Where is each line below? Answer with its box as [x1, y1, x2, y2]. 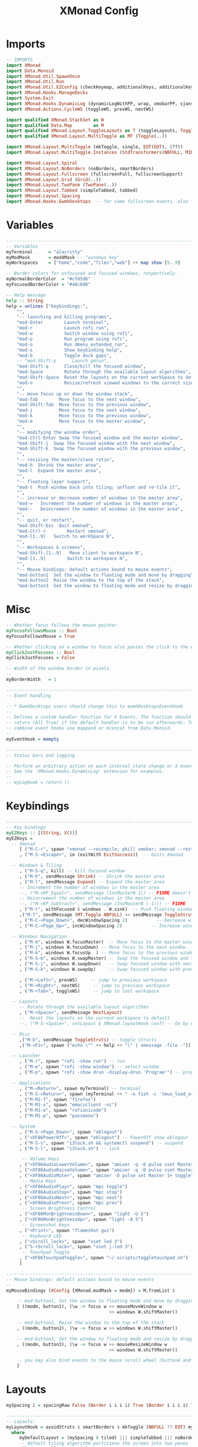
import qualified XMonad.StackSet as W [6, 117, 104, 123]
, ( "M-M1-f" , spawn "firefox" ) [19, 1096, 96, 1102]
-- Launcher [11, 1053, 41, 1059]
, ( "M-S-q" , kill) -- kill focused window [19, 868, 126, 874]
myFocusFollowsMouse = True [6, 633, 75, 639]
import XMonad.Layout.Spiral [6, 160, 78, 166]
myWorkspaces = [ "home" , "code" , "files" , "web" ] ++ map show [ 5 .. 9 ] [6, 260, 181, 266]
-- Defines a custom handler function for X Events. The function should [6, 714, 192, 721]
